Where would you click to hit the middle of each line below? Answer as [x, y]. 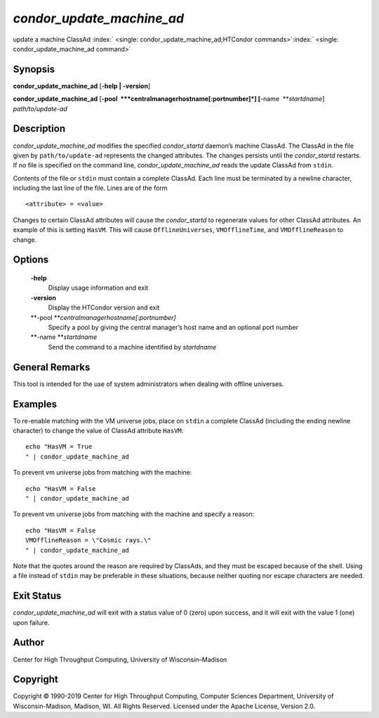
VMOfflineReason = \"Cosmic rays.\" [88, 540]
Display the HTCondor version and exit [104, 308]
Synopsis [34, 69]
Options [31, 260]
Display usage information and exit [98, 288]
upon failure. [31, 622]
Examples [35, 404]
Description [39, 129]
